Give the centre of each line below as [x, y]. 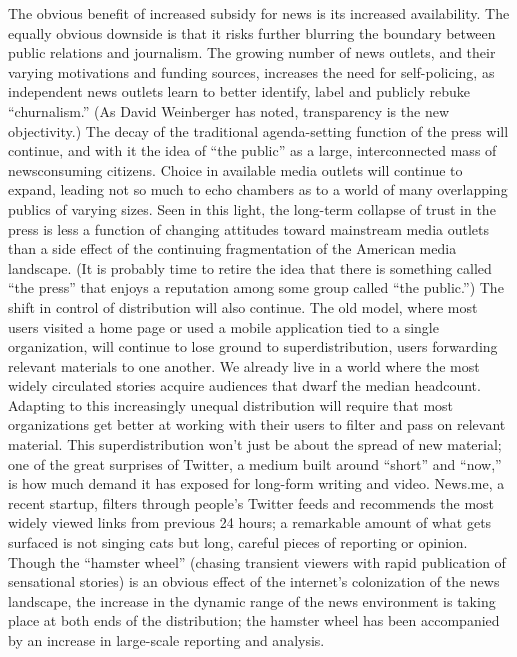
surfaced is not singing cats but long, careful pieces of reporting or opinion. [238, 542]
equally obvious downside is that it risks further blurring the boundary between [252, 32]
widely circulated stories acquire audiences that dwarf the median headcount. [244, 385]
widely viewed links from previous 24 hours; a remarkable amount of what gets [250, 522]
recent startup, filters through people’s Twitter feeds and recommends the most [251, 502]
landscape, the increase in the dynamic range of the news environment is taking [252, 600]
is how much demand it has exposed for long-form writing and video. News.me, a [256, 483]
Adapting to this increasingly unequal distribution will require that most [231, 404]
